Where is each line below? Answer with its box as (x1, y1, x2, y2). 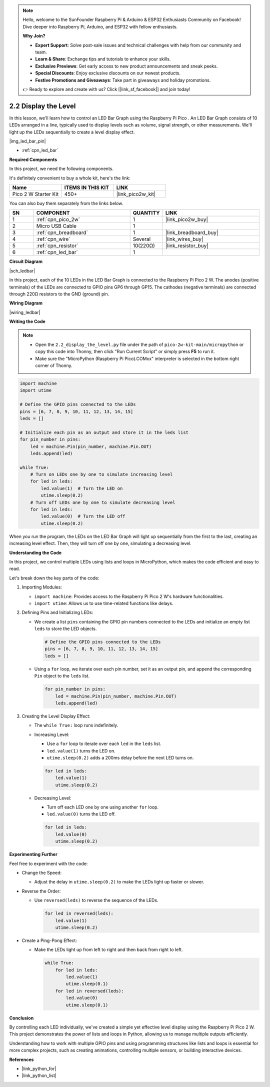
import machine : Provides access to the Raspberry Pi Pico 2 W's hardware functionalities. (34, 593, 224, 599)
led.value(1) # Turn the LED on (40, 485, 123, 491)
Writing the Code (9, 318, 46, 324)
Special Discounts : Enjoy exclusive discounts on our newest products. (35, 70, 181, 76)
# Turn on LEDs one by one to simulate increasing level (30, 471, 173, 477)
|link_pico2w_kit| (116, 190, 156, 197)
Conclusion (9, 1015, 34, 1021)
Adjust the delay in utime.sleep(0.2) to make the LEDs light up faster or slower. (34, 879, 204, 885)
